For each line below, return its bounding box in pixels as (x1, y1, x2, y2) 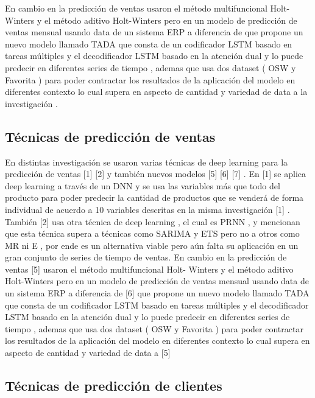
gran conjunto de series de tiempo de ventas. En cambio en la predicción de (5, 251, 287, 264)
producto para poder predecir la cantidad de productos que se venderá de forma (5, 191, 304, 204)
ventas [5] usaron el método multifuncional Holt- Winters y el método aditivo (5, 262, 294, 275)
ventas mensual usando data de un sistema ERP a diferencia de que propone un (5, 26, 303, 38)
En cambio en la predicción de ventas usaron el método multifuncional (5, 2, 267, 14)
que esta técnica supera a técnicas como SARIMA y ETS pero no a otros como (5, 227, 300, 240)
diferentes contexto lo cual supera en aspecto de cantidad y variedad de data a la (5, 85, 308, 98)
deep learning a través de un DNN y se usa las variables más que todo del (5, 179, 280, 192)
